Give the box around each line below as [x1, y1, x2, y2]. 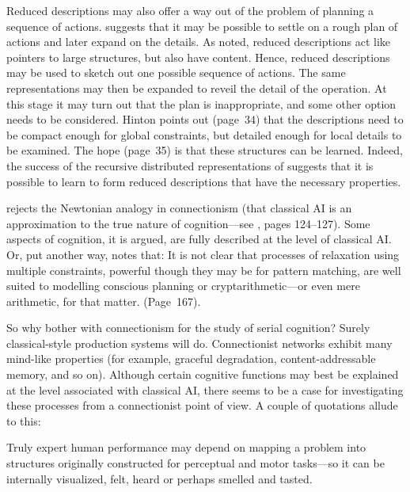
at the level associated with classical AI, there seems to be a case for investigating [6, 381, 404, 398]
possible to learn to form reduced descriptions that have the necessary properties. [6, 173, 401, 189]
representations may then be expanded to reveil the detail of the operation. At [6, 79, 387, 96]
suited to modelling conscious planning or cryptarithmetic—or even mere [6, 277, 360, 294]
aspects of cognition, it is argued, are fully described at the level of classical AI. [6, 231, 392, 247]
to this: [6, 412, 41, 429]
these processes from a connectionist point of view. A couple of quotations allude [6, 397, 398, 414]
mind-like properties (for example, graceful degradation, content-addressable [6, 350, 376, 367]
